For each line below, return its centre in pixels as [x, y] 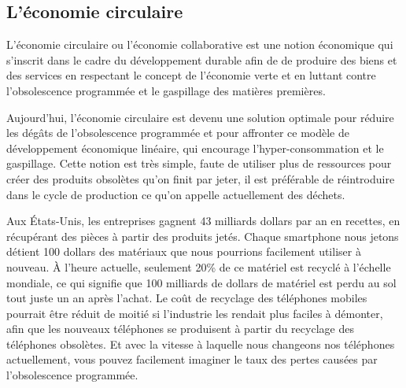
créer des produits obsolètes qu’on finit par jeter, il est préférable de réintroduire [201, 178]
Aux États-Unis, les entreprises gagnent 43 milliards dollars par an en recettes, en [203, 221]
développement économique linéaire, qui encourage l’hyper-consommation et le [195, 148]
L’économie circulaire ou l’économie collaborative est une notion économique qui [200, 44]
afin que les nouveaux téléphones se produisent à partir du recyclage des [180, 329]
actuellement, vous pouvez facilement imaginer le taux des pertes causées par [192, 359]
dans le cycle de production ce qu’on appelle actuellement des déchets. [176, 194]
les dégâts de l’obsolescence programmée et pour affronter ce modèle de [178, 133]
